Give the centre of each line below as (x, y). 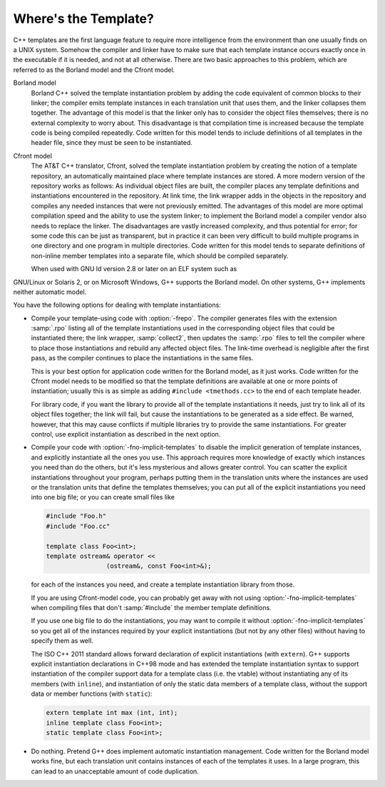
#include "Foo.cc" (78, 526)
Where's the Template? (84, 19)
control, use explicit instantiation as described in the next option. (126, 434)
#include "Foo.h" (76, 516)
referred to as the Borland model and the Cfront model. (94, 70)
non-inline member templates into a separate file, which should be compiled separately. (160, 255)
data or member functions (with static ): (92, 694)
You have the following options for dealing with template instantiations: (117, 305)
